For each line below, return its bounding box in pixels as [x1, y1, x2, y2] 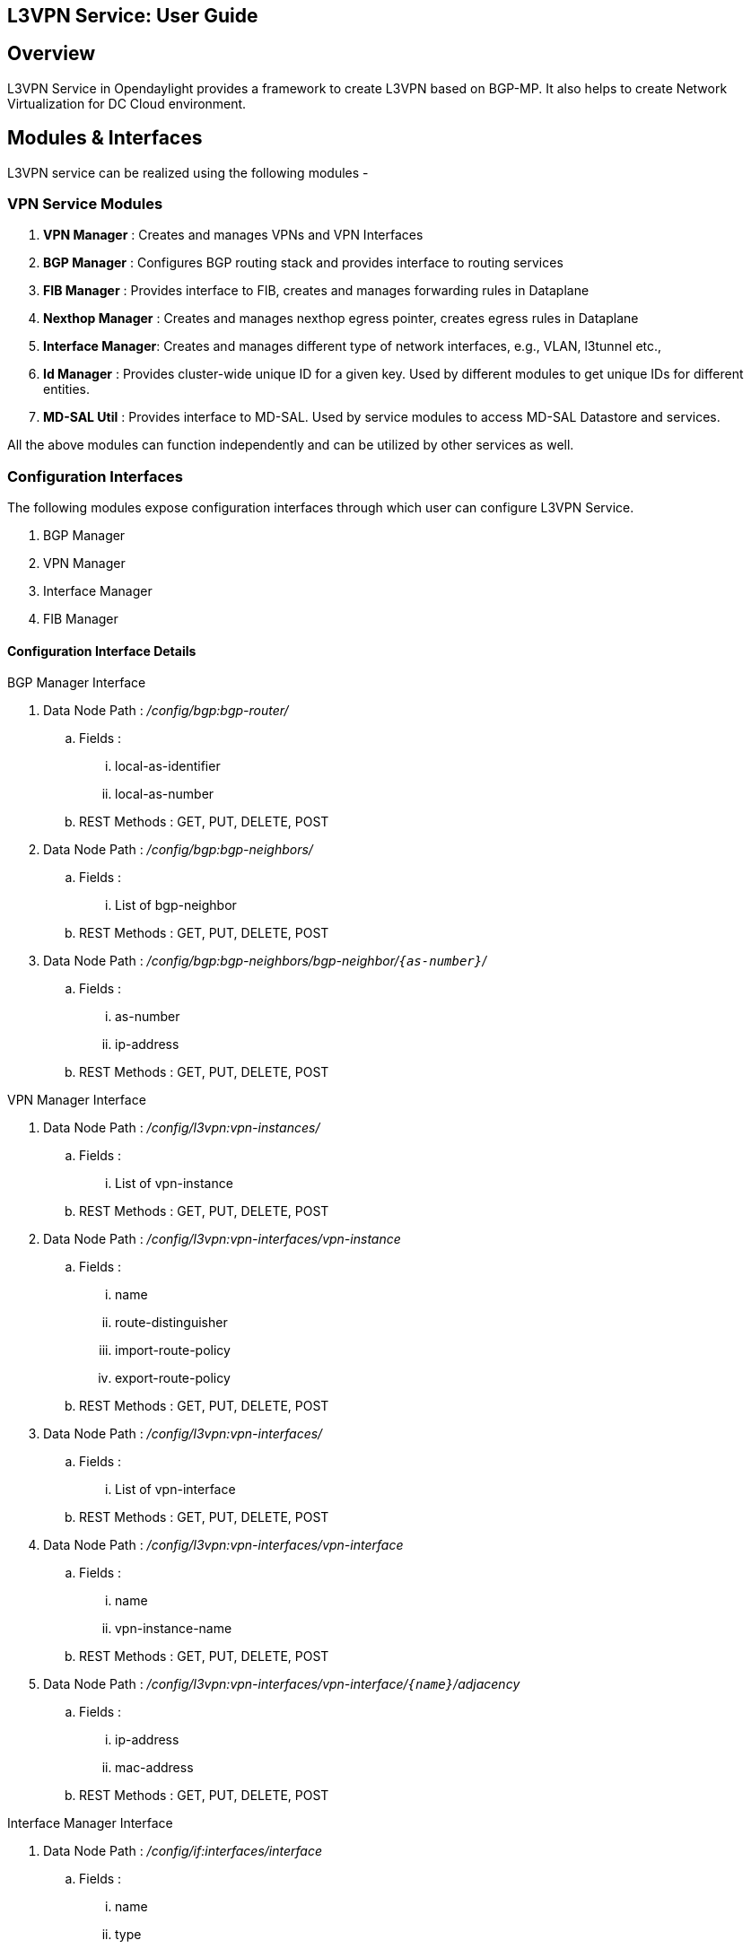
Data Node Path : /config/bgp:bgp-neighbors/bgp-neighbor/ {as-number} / [43, 953, 487, 969]
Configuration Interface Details [7, 642, 196, 659]
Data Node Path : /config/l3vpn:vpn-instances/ [43, 1120, 320, 1136]
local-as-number [115, 786, 214, 802]
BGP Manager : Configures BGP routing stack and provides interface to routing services [43, 255, 563, 271]
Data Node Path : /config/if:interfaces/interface [43, 1843, 322, 1859]
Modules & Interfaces [7, 127, 203, 150]
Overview [7, 42, 96, 66]
